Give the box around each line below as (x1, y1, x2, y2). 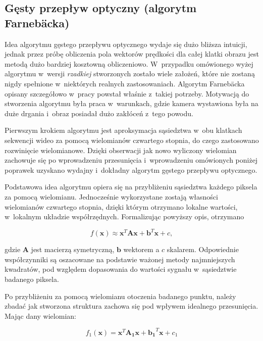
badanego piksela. (5, 273, 59, 284)
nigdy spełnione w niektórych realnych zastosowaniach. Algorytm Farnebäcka (5, 78, 245, 88)
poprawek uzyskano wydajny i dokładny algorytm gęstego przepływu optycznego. (5, 164, 257, 175)
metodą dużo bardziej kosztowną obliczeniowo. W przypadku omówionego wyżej (5, 58, 253, 69)
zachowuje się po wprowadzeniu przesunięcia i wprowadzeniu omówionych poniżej (5, 155, 258, 165)
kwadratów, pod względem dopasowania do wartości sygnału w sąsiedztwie (5, 264, 237, 274)
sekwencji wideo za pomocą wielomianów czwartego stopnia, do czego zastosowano (5, 134, 259, 145)
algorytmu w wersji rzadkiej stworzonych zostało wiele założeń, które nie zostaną (5, 68, 255, 79)
